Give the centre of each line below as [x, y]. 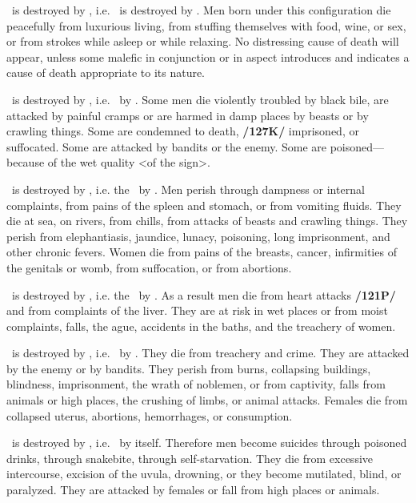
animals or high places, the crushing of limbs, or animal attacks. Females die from [207, 400]
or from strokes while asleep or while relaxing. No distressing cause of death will [203, 41]
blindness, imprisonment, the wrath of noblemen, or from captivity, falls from [196, 384]
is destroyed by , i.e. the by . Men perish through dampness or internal [188, 189]
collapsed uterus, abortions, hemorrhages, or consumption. [150, 415]
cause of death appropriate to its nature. [106, 72]
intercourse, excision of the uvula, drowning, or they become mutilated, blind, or [204, 474]
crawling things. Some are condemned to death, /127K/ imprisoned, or [183, 131]
